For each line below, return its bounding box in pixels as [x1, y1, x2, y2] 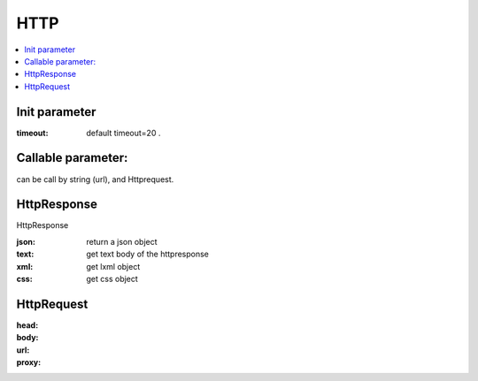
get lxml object [86, 261, 141, 271]
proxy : [16, 357, 42, 368]
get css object [86, 274, 139, 284]
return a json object [86, 236, 158, 247]
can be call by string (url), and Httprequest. [16, 173, 174, 185]
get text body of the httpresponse [86, 248, 210, 260]
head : [16, 319, 39, 331]
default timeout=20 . [86, 127, 161, 138]
